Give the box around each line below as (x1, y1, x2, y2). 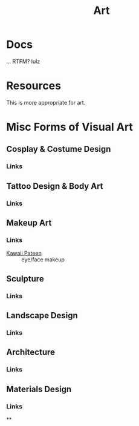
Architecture (6, 347, 56, 358)
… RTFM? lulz (6, 57, 40, 65)
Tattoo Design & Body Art (6, 181, 104, 191)
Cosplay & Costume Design (6, 144, 111, 154)
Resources (6, 79, 62, 93)
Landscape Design (6, 310, 79, 321)
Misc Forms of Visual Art (6, 120, 133, 134)
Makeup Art (6, 218, 52, 228)
